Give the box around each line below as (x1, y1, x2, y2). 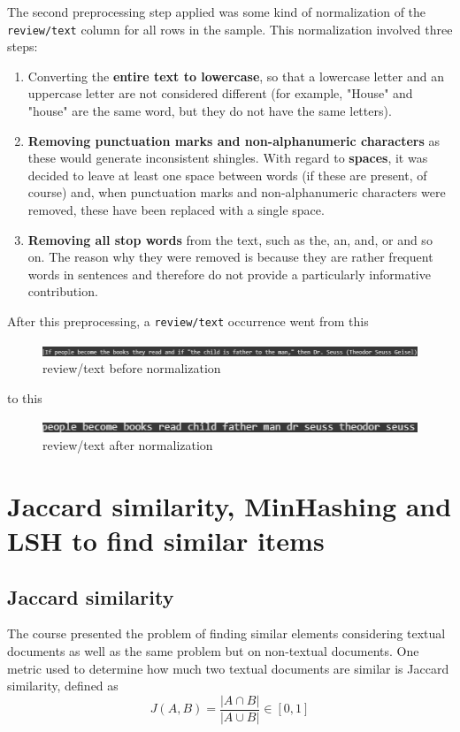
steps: (7, 37, 38, 56)
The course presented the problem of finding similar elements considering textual (7, 624, 446, 643)
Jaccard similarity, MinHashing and (7, 487, 452, 523)
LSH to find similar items (7, 522, 325, 558)
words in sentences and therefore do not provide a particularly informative (27, 264, 431, 283)
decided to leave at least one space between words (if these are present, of (27, 165, 427, 184)
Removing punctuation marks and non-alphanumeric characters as (27, 131, 440, 149)
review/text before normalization (42, 359, 221, 377)
